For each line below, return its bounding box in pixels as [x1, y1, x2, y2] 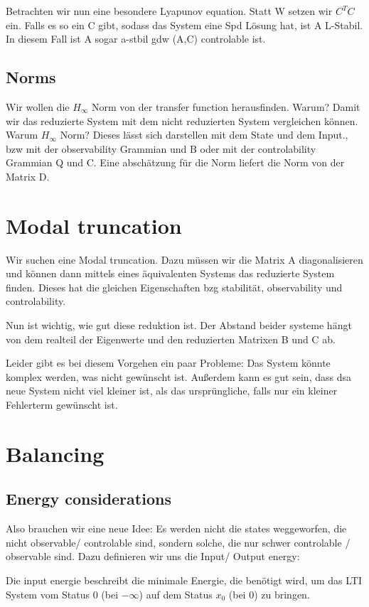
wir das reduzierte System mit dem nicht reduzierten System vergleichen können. [6, 113, 358, 128]
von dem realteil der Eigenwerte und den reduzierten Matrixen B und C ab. [6, 331, 336, 346]
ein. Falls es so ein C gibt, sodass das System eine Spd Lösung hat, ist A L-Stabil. [6, 17, 363, 32]
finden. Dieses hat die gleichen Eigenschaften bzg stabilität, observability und [6, 279, 343, 294]
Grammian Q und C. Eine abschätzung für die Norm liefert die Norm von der [6, 155, 345, 170]
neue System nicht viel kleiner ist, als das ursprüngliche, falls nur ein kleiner [6, 383, 338, 398]
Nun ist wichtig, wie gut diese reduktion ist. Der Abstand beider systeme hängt [6, 318, 352, 333]
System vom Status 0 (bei [6, 586, 119, 601]
